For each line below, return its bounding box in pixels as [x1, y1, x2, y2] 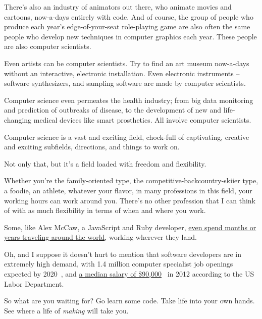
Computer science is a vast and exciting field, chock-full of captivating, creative [4, 131, 249, 142]
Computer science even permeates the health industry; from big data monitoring [4, 94, 253, 105]
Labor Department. [4, 278, 64, 289]
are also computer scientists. [4, 41, 91, 51]
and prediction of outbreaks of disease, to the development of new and [4, 104, 222, 115]
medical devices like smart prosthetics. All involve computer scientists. [33, 114, 251, 125]
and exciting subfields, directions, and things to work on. [4, 141, 180, 152]
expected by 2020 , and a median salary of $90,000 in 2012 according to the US [4, 269, 254, 279]
